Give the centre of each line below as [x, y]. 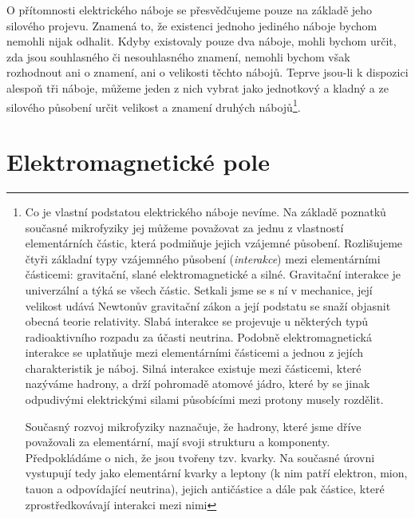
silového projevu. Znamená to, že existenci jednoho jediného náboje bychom [192, 25]
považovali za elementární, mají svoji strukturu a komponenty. [178, 442]
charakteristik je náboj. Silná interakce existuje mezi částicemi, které [193, 368]
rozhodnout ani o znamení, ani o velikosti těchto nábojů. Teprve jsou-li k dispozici [207, 72]
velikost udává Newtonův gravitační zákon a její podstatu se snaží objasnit [208, 305]
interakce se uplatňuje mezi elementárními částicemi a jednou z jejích [194, 352]
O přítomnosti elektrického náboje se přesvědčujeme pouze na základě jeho [190, 10]
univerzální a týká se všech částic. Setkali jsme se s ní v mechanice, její [199, 289]
